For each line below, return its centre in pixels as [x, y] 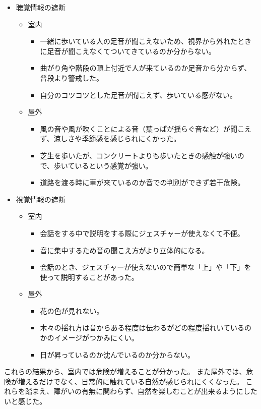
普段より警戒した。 [72, 77]
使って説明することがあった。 [89, 277]
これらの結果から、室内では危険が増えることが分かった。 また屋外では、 [125, 371]
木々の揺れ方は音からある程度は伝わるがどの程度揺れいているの [146, 328]
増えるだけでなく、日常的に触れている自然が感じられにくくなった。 [130, 381]
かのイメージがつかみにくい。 [89, 338]
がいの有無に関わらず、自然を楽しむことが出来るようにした [159, 391]
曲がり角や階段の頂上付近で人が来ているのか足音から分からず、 [146, 68]
